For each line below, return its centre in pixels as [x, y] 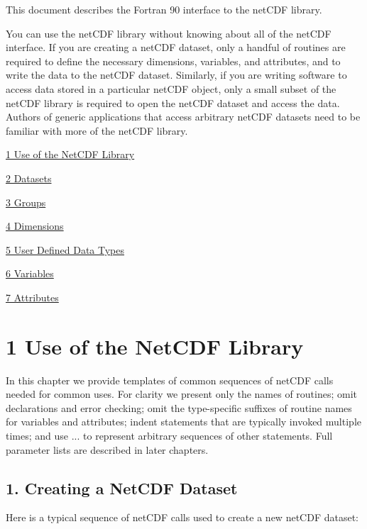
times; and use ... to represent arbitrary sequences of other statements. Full [169, 435]
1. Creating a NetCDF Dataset [122, 488]
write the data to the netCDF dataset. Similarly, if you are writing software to [176, 75]
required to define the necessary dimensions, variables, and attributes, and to [173, 61]
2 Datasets [29, 178]
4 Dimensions [35, 226]
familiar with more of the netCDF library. [97, 130]
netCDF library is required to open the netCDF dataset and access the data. [173, 102]
